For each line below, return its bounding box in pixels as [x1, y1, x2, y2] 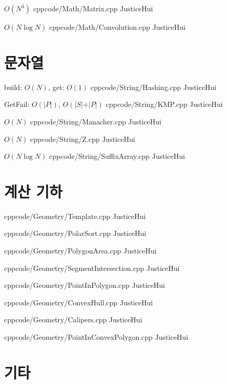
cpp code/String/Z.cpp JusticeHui [30, 133, 135, 144]
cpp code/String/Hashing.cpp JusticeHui [90, 81, 217, 92]
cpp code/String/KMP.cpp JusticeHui [106, 99, 223, 109]
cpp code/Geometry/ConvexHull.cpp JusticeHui [4, 297, 153, 307]
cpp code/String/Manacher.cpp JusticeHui [30, 116, 162, 126]
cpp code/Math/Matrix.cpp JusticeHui [33, 3, 153, 13]
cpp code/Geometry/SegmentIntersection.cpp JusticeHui [4, 262, 180, 273]
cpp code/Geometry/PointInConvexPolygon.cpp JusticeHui [4, 331, 189, 342]
